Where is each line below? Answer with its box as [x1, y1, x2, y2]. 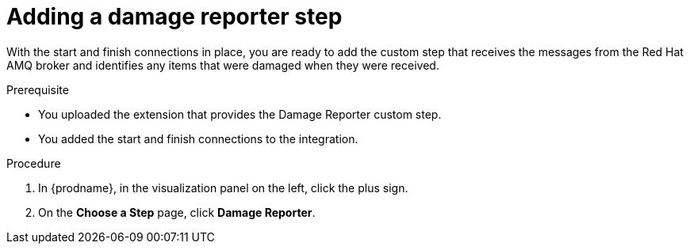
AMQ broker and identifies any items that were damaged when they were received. [6, 58, 439, 72]
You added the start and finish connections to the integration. [38, 131, 358, 146]
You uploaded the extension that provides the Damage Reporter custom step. [38, 107, 442, 121]
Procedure [6, 156, 61, 170]
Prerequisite [6, 82, 69, 97]
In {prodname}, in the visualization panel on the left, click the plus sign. [38, 180, 408, 195]
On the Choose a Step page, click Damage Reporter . [38, 205, 316, 219]
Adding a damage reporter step [6, 3, 343, 30]
